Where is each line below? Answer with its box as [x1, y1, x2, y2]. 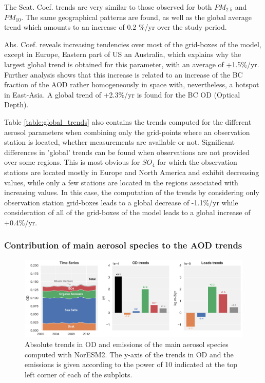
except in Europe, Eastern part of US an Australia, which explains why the [4, 49, 241, 60]
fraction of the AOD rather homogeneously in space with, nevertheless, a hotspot [4, 79, 259, 90]
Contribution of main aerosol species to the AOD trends [4, 239, 242, 252]
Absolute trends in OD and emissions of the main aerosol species [25, 339, 229, 350]
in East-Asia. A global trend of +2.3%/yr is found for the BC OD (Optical [4, 89, 240, 100]
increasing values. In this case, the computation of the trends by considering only [4, 187, 259, 198]
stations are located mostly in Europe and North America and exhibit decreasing [4, 166, 259, 177]
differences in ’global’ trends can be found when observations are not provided [4, 146, 250, 157]
